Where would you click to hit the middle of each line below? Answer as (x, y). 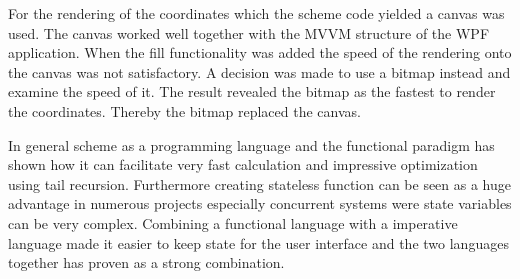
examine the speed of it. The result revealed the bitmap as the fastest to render (252, 91)
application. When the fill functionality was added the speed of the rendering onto (260, 52)
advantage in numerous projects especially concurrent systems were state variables (260, 203)
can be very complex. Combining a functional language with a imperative (233, 222)
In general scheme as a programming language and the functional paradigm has (251, 144)
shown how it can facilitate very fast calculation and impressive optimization (243, 164)
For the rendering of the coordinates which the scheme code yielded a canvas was (256, 13)
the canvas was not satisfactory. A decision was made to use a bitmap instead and (259, 71)
